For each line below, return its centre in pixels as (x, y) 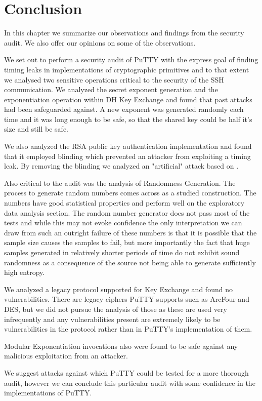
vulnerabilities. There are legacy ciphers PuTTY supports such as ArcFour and (127, 299)
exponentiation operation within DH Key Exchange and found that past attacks (128, 99)
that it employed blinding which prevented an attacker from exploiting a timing (127, 156)
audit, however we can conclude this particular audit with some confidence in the (130, 383)
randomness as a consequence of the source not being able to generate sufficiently (130, 262)
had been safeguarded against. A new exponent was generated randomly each (124, 109)
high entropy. (25, 272)
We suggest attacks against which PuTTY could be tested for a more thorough (126, 372)
